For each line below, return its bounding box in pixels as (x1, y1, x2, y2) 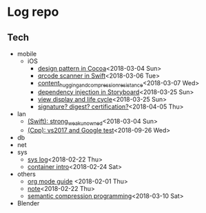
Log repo (7, 4, 59, 20)
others (17, 170, 36, 178)
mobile (17, 49, 37, 58)
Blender (17, 199, 40, 207)
